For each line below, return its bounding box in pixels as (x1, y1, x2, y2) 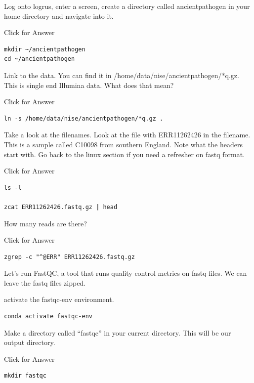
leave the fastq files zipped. (4, 277, 86, 288)
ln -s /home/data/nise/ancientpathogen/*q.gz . (4, 115, 164, 122)
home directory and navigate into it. (4, 10, 114, 21)
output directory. (4, 337, 55, 347)
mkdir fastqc (4, 372, 46, 380)
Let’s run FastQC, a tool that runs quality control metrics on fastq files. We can (4, 268, 247, 278)
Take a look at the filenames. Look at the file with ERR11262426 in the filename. (4, 129, 251, 140)
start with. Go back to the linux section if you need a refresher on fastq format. (4, 149, 245, 159)
